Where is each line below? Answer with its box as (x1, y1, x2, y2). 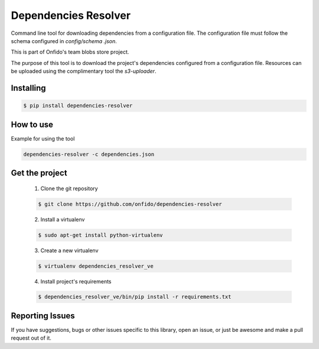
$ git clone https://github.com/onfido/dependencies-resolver (38, 201, 222, 207)
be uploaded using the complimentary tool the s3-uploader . (11, 68, 157, 75)
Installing (11, 83, 47, 93)
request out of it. (11, 334, 51, 342)
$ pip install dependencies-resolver (23, 102, 133, 109)
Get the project (11, 168, 67, 178)
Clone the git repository (40, 185, 98, 192)
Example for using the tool (11, 135, 75, 142)
